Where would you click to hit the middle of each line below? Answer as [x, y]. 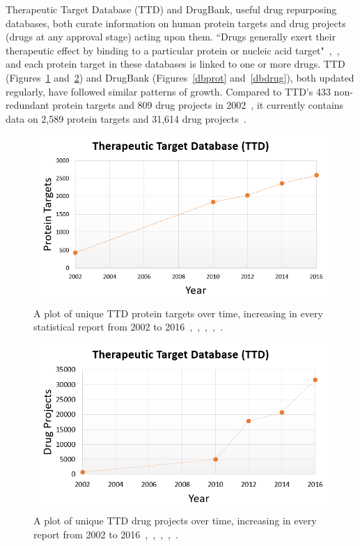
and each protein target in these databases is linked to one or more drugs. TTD [175, 64]
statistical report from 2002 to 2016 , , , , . [128, 327]
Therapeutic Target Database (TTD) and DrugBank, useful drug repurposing [171, 9]
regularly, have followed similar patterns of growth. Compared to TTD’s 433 [168, 91]
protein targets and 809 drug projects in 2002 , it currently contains [198, 105]
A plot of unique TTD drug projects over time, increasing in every [175, 521]
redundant [28, 105]
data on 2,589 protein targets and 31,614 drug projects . [126, 118]
